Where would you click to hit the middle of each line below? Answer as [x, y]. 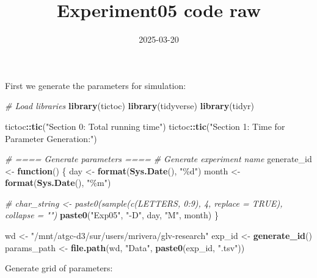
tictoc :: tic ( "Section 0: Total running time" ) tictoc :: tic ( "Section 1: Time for [145, 126]
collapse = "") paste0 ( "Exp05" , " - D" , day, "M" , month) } [112, 215]
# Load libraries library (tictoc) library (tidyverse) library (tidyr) [130, 106]
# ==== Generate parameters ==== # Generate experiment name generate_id [158, 159]
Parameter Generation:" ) [51, 138]
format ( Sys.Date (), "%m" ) [58, 183]
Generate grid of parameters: [59, 268]
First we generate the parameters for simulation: [96, 85]
